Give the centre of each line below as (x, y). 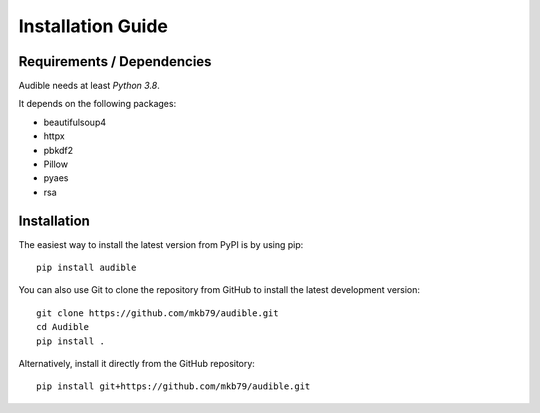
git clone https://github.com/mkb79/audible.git (157, 313)
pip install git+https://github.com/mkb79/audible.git (173, 386)
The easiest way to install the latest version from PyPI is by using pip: (161, 244)
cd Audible (63, 327)
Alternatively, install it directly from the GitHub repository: (136, 364)
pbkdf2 (58, 150)
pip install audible (86, 268)
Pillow (56, 164)
